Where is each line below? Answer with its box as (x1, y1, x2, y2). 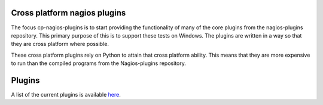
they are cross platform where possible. (11, 41, 109, 48)
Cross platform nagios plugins (11, 8, 126, 18)
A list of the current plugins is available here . (11, 91, 121, 98)
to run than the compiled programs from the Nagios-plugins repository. (11, 60, 187, 67)
